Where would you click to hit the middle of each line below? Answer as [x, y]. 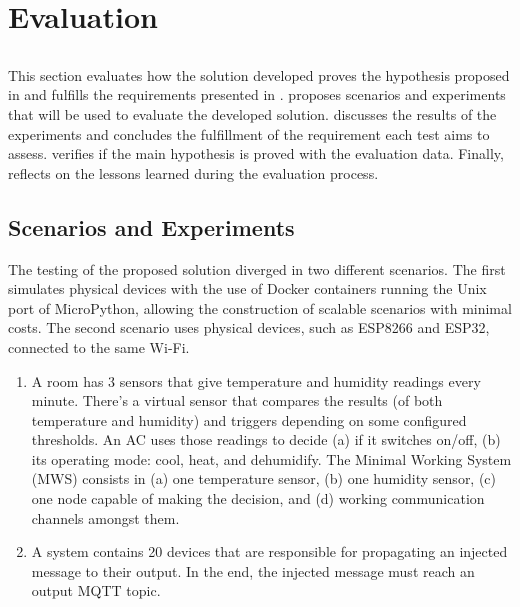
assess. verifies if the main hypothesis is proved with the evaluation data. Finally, [256, 153]
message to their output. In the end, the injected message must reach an [253, 570]
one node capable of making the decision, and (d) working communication [258, 498]
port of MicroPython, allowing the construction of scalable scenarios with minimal [260, 307]
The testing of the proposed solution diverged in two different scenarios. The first [257, 268]
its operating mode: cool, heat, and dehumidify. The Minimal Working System [271, 458]
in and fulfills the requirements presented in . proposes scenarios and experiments [257, 94]
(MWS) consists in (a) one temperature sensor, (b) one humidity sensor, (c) [264, 478]
